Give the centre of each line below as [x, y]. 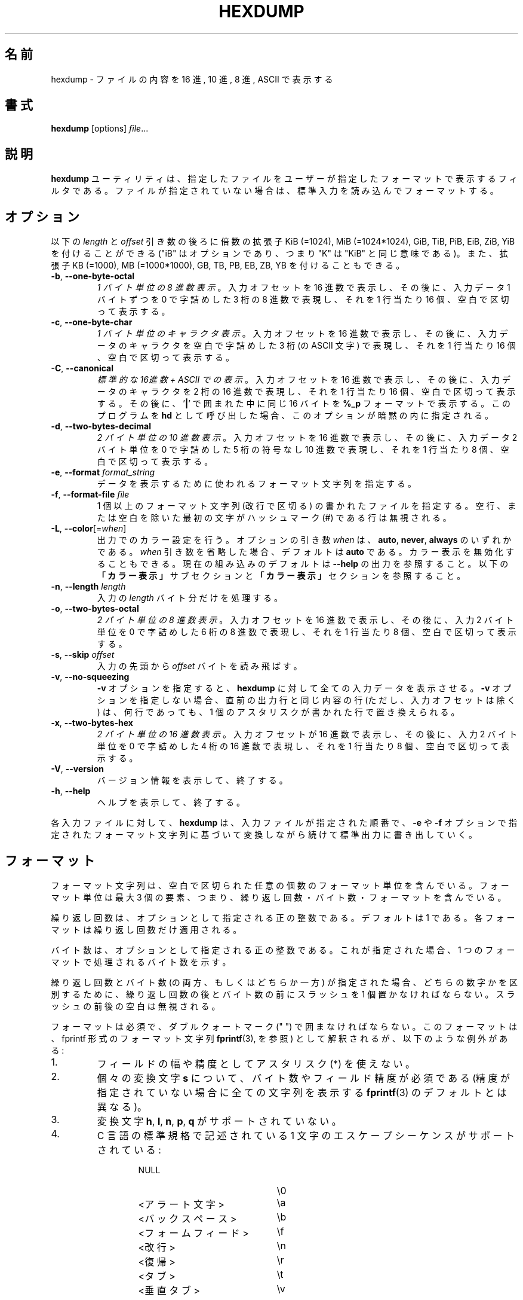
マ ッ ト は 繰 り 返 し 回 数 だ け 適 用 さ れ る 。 [146, 929]
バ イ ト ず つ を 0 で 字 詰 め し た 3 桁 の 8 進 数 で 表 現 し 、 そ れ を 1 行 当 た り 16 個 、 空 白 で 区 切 [303, 300]
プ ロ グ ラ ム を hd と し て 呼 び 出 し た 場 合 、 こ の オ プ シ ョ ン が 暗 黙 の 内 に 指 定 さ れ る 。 [295, 416]
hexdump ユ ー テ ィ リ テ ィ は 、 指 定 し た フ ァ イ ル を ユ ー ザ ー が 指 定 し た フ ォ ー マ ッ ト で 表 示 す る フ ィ [284, 179]
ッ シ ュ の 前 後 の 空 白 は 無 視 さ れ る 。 [136, 1006]
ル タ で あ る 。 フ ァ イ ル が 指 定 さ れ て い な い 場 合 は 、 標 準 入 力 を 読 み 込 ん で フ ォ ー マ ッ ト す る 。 [275, 191]
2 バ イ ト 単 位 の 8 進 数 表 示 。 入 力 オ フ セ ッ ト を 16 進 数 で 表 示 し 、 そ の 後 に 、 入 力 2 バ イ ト [305, 620]
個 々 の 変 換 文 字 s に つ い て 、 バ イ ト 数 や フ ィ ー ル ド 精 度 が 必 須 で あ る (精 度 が [304, 1078]
